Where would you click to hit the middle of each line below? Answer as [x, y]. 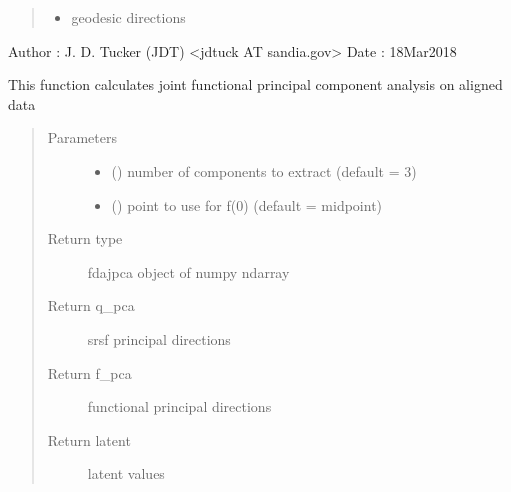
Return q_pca [91, 305]
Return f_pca [89, 372]
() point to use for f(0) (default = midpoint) [247, 204]
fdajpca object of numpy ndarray [188, 271]
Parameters [82, 137]
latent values [126, 473]
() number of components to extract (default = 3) [264, 170]
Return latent [89, 439]
